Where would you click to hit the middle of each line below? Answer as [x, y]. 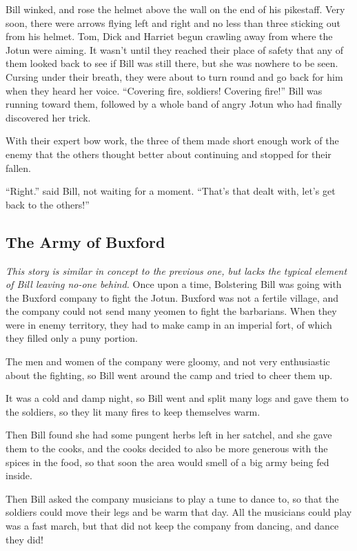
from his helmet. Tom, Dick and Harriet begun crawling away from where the [169, 36]
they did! [24, 539]
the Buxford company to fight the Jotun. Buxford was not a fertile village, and [172, 297]
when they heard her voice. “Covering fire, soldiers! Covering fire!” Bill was [164, 90]
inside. [19, 475]
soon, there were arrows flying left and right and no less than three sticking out [173, 22]
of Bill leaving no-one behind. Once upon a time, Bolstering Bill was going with [174, 284]
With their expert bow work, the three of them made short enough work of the [172, 141]
